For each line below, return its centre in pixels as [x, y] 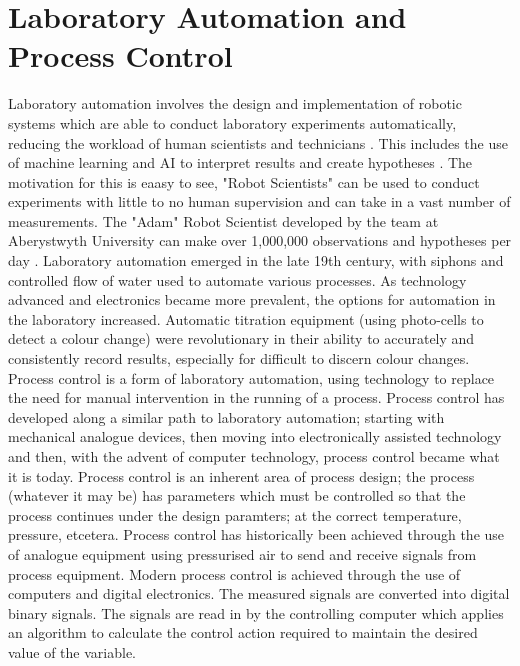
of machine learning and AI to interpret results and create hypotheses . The [240, 162]
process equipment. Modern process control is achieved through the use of [234, 573]
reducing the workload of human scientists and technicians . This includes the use [258, 142]
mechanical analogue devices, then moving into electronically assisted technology [255, 436]
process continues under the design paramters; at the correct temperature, [235, 514]
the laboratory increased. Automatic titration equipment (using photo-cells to [246, 318]
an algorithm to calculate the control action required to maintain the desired [243, 632]
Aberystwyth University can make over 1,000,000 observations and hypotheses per [260, 240]
